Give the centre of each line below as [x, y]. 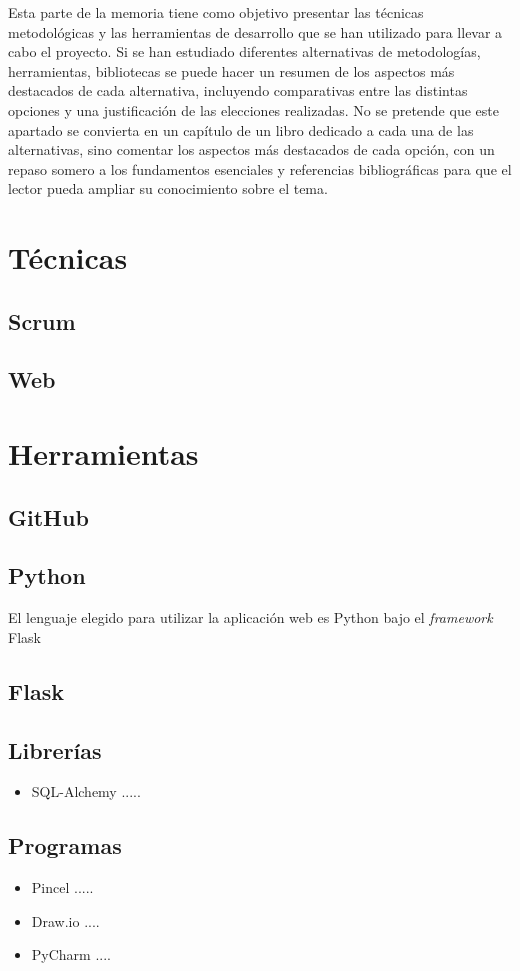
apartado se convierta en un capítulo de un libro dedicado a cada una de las [241, 129]
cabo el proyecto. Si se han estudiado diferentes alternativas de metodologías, [244, 51]
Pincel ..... [62, 887]
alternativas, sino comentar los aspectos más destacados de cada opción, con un [251, 149]
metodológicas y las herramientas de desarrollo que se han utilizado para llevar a [255, 31]
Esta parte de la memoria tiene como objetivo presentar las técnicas [216, 12]
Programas [65, 845]
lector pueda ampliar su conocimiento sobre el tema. [168, 188]
